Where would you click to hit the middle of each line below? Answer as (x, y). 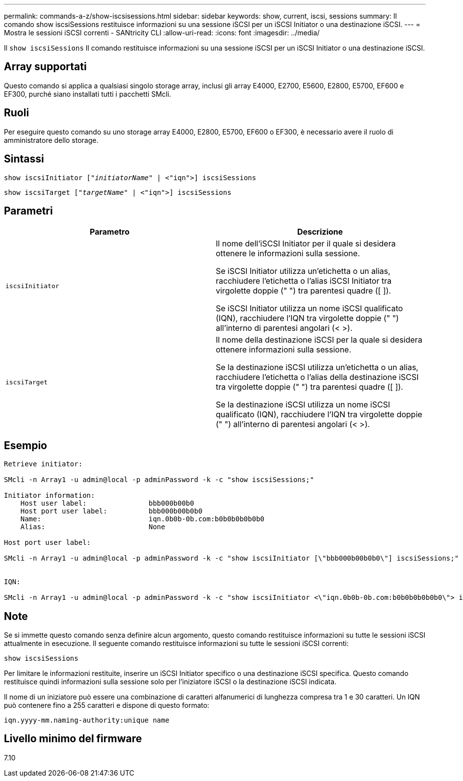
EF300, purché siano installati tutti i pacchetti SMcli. (88, 94)
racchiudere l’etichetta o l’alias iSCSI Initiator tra (304, 281)
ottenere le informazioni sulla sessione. (288, 254)
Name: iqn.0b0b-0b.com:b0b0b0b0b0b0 (142, 519)
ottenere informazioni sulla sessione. (284, 350)
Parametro (110, 232)
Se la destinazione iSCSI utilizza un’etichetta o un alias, (317, 367)
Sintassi (24, 159)
